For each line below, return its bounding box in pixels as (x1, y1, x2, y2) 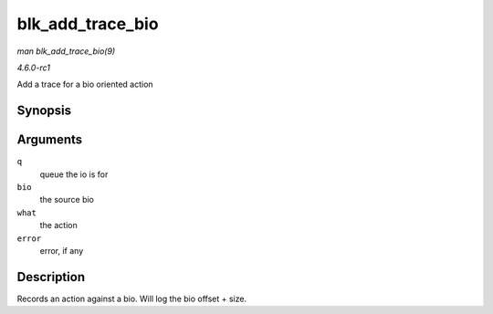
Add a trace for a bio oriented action (16, 78, 154, 90)
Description (16, 269, 86, 285)
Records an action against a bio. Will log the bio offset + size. (16, 293, 246, 304)
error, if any (39, 245, 84, 256)
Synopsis (16, 103, 72, 119)
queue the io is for (39, 169, 109, 180)
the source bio (39, 194, 95, 205)
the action (39, 220, 78, 231)
